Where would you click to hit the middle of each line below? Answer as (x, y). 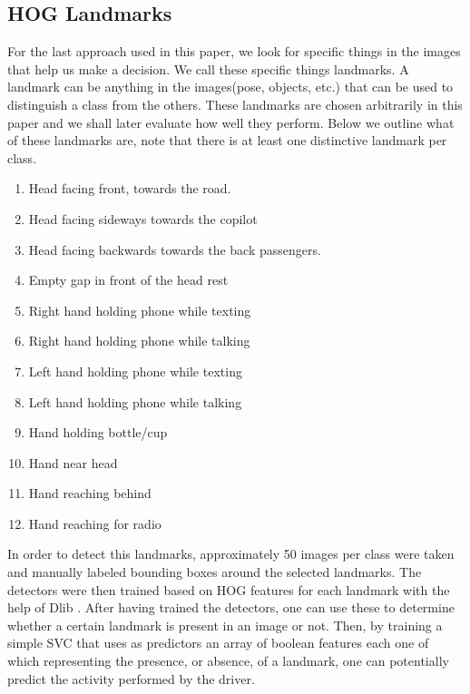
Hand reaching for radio (95, 523)
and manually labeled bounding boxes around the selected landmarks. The (215, 572)
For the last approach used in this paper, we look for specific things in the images (234, 51)
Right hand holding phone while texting (140, 310)
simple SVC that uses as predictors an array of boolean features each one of (218, 643)
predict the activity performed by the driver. (131, 678)
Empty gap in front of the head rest (128, 280)
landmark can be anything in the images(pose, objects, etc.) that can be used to (230, 87)
